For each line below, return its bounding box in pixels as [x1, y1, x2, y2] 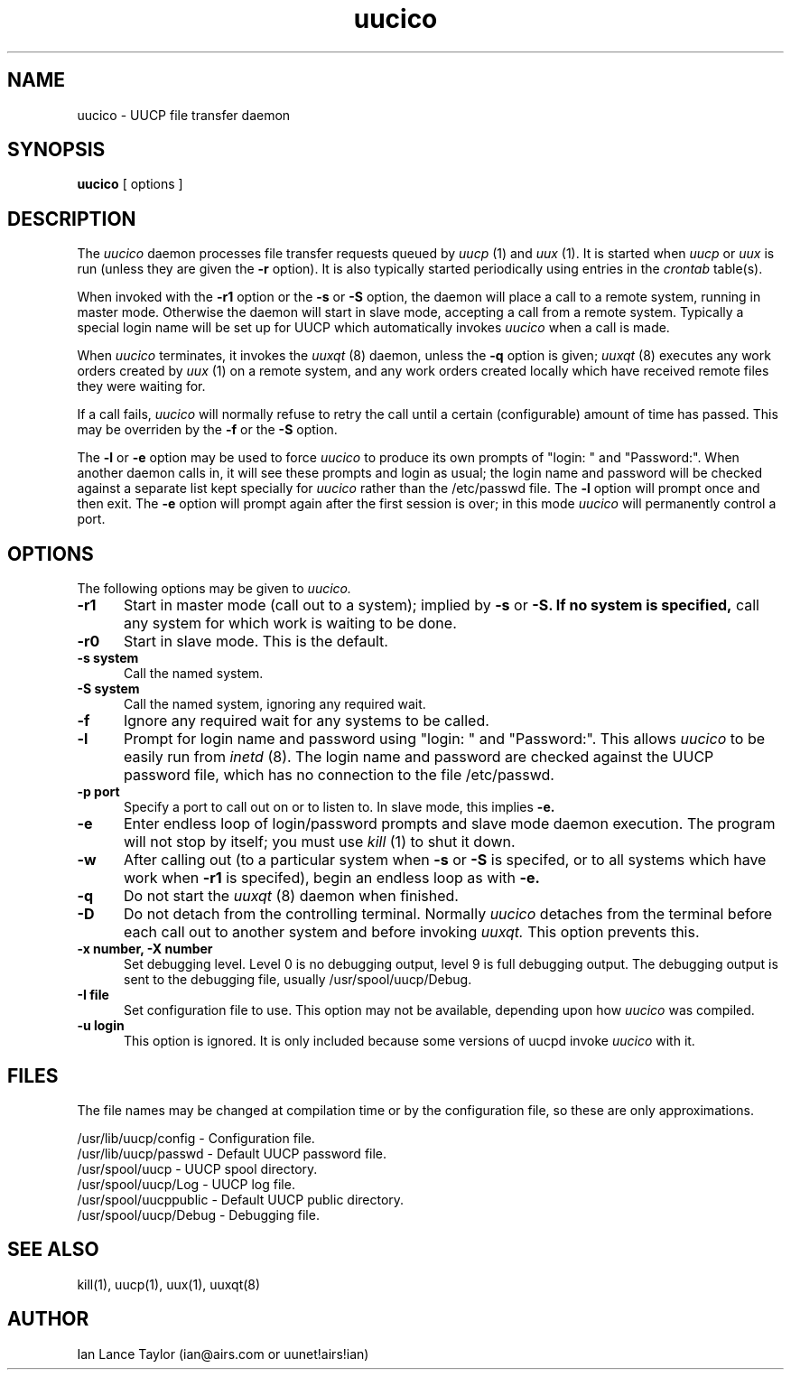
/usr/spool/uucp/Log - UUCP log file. [77, 1176, 295, 1192]
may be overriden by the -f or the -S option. [77, 422, 338, 438]
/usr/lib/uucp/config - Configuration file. [77, 1130, 315, 1146]
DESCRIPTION [7, 207, 136, 230]
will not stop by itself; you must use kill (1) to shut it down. [123, 833, 516, 851]
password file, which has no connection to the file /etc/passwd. [123, 766, 554, 785]
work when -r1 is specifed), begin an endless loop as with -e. [123, 869, 540, 888]
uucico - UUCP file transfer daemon [77, 107, 291, 123]
